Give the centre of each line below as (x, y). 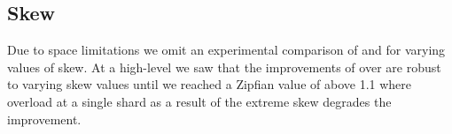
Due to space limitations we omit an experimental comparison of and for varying (226, 50)
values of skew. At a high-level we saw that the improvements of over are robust (224, 67)
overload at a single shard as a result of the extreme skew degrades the (199, 101)
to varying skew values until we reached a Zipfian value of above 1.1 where (210, 84)
